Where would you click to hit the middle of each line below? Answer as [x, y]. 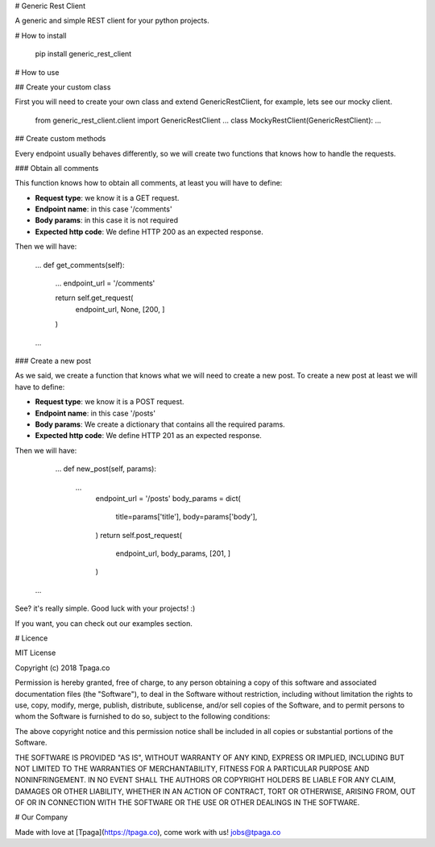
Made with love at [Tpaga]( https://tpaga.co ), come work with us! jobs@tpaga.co [148, 832]
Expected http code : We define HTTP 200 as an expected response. [149, 232]
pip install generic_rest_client [83, 54]
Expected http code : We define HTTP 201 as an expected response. [148, 436]
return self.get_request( [94, 298]
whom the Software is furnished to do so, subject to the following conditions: [143, 716]
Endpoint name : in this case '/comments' [104, 209]
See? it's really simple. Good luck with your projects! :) [105, 608]
